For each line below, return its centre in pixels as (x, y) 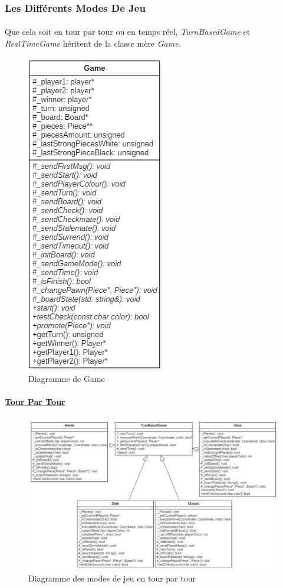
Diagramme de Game (67, 379)
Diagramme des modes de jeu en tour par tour (112, 578)
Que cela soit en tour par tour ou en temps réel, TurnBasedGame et (128, 32)
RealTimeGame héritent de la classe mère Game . (93, 43)
